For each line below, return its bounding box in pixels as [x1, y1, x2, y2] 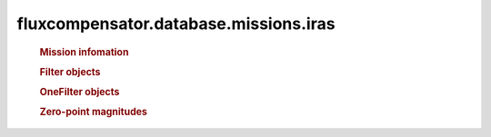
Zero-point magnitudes [39, 105, 147, 118]
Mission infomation [39, 45, 129, 58]
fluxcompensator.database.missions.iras [16, 14, 336, 34]
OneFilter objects [39, 86, 120, 99]
